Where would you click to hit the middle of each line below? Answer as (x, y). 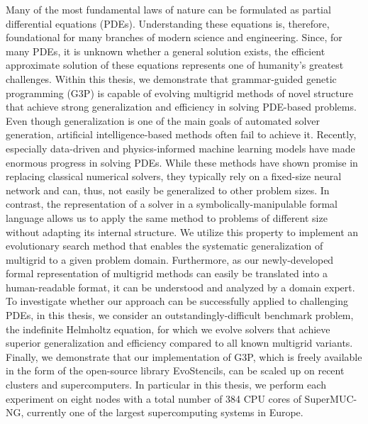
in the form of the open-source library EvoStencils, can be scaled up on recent (175, 370)
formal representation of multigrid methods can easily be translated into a (167, 273)
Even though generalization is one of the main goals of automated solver (163, 120)
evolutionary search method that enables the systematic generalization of (165, 246)
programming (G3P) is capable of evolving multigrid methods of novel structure (179, 93)
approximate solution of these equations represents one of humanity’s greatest (175, 65)
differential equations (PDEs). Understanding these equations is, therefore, (168, 23)
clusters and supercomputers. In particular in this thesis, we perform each (166, 385)
